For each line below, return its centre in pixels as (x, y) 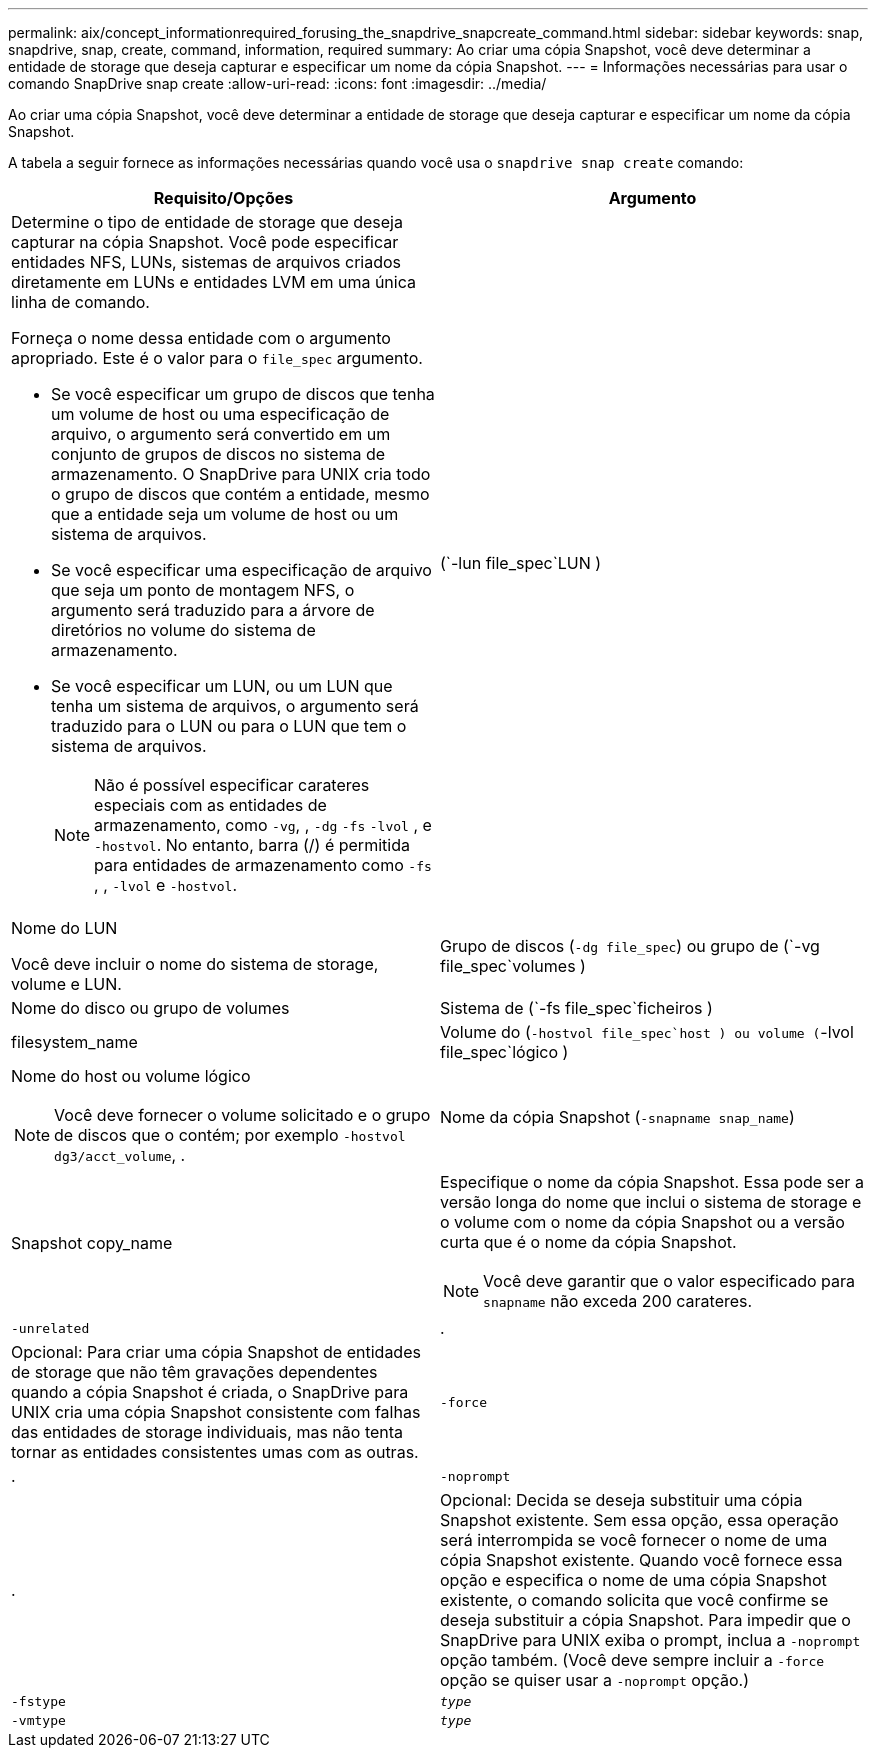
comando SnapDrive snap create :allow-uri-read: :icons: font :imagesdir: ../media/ (277, 83)
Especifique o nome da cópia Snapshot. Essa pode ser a (652, 1182)
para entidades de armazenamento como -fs (263, 865)
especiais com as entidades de (210, 805)
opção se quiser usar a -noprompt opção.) (595, 1680)
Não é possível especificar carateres (232, 785)
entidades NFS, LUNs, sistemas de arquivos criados (206, 262)
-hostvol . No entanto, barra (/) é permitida (252, 845)
